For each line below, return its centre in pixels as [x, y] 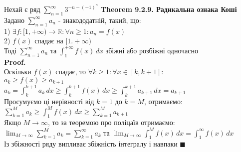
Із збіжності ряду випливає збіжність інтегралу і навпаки [91, 144]
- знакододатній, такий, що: [100, 20]
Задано [14, 20]
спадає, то [71, 72]
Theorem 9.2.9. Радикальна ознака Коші [169, 9]
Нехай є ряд [22, 9]
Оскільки [18, 72]
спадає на [49, 41]
